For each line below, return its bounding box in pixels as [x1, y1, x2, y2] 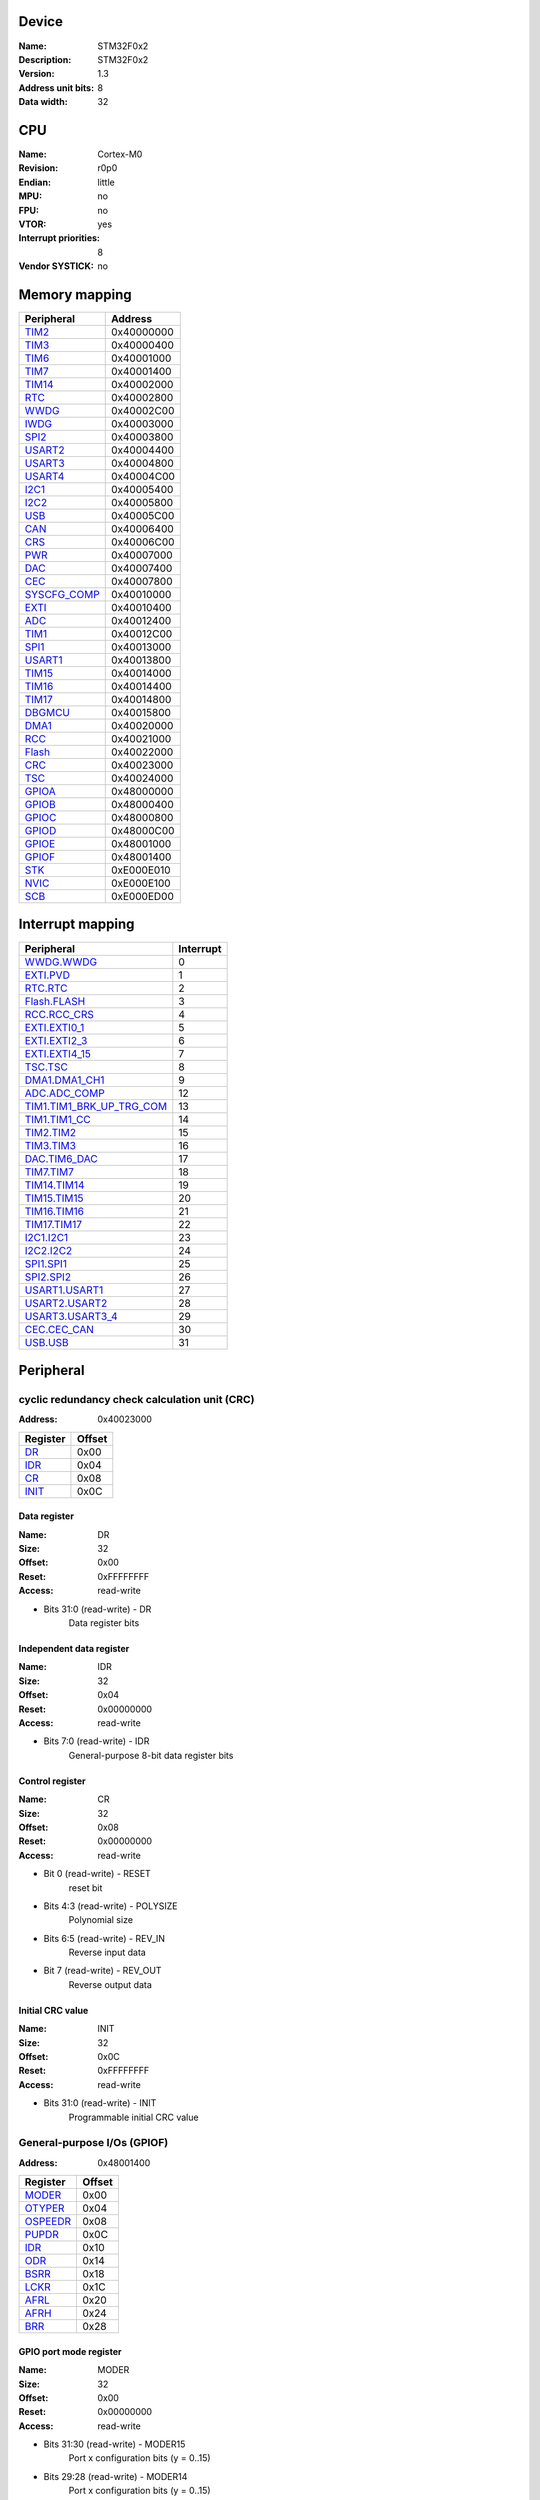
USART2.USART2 [24, 1296, 108, 1310]
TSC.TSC [24, 1060, 69, 1074]
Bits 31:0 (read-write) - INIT [43, 2097, 157, 2109]
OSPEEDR [24, 2215, 72, 2229]
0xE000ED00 [110, 890, 174, 904]
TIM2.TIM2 [24, 1125, 77, 1139]
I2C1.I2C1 [24, 1230, 69, 1244]
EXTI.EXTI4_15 [24, 1046, 92, 1060]
